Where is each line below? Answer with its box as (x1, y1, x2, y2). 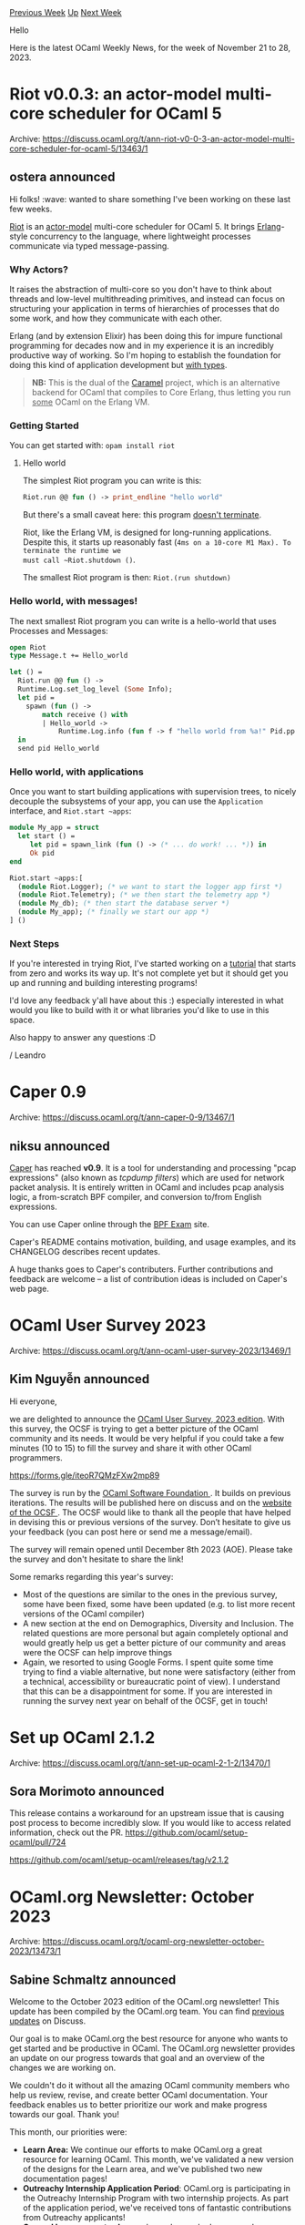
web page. (9, 1283, 50, 1294)
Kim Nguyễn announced (9, 1371, 150, 1387)
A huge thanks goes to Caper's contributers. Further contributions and (9, 1264, 274, 1275)
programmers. (9, 1451, 64, 1463)
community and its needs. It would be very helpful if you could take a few (9, 1432, 285, 1443)
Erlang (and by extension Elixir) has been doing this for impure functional (9, 331, 283, 342)
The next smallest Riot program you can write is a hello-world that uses (9, 615, 277, 626)
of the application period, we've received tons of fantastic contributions (22, 2202, 291, 2213)
